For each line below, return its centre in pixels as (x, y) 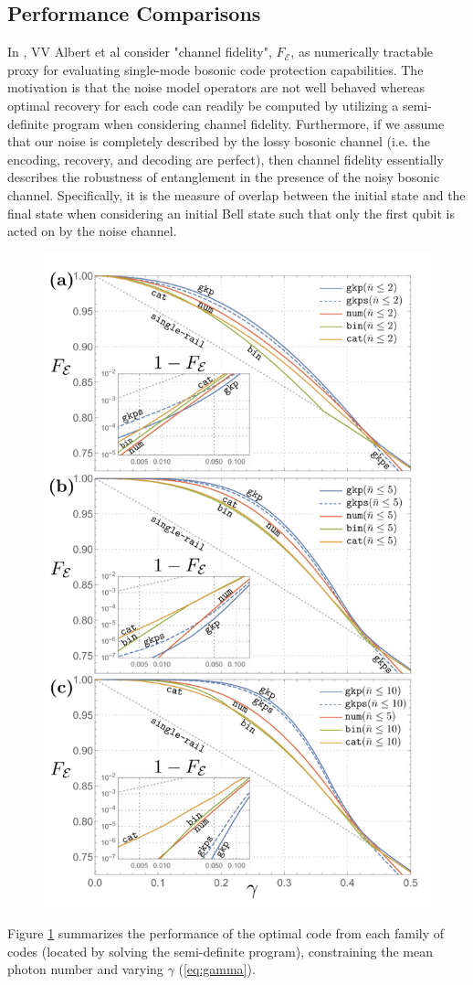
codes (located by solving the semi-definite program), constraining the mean (220, 951)
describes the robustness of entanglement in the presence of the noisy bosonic (224, 177)
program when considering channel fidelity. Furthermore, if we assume (248, 123)
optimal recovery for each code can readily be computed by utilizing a (203, 105)
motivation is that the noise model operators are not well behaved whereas (216, 87)
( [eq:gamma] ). (217, 969)
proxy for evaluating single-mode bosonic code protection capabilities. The (215, 69)
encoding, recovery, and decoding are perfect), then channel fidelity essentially (226, 159)
